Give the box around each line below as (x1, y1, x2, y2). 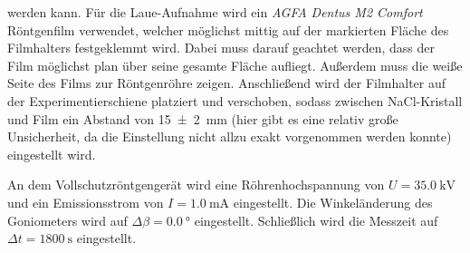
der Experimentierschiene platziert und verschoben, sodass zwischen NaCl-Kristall (7, 91, 463, 110)
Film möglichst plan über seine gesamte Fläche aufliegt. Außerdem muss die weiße (7, 55, 463, 74)
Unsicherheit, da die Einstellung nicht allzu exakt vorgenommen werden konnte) (7, 127, 452, 146)
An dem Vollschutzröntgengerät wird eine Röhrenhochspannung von (7, 175, 385, 194)
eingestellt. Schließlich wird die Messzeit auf (194, 210, 438, 229)
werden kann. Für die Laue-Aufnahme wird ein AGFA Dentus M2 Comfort (7, 3, 423, 21)
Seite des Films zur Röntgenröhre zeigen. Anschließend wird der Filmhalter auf (7, 73, 446, 92)
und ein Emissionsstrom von (7, 192, 164, 211)
